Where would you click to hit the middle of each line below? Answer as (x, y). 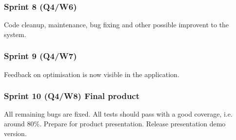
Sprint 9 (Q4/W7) (40, 56)
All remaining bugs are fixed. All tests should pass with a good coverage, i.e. (118, 114)
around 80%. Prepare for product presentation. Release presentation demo (115, 124)
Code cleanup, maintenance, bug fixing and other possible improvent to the (117, 25)
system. (15, 34)
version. (15, 133)
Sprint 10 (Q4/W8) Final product (72, 96)
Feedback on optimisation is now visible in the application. (92, 74)
